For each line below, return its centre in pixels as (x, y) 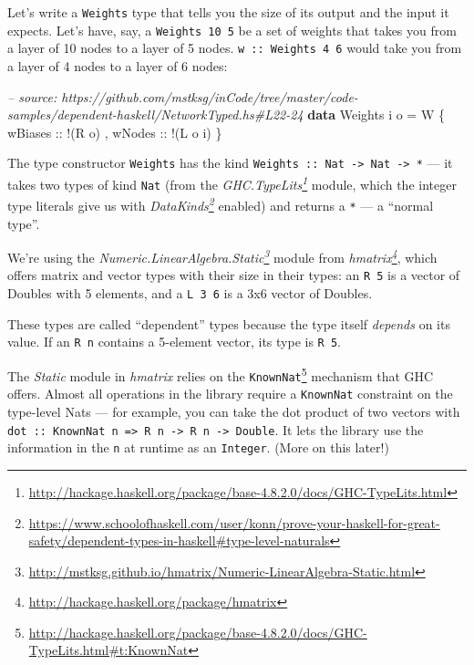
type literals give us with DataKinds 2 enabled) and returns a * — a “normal (221, 204)
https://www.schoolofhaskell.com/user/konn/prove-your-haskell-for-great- (234, 522)
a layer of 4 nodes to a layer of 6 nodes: (118, 65)
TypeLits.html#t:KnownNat (108, 650)
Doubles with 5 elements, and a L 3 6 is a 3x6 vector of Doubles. (190, 293)
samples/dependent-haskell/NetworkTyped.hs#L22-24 (155, 114)
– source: (32, 96)
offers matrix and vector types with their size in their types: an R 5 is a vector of (234, 275)
